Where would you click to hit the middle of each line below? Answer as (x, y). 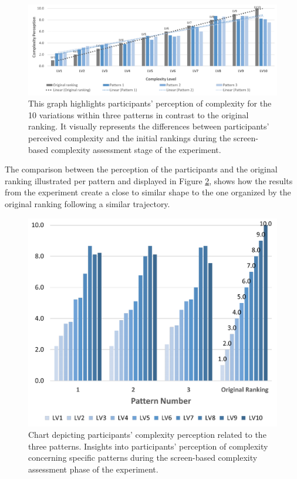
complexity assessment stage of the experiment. (136, 149)
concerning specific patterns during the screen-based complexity (143, 458)
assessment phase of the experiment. (93, 469)
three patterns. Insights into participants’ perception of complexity (148, 446)
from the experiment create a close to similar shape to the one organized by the (148, 192)
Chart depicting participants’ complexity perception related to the (147, 435)
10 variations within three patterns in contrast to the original (139, 114)
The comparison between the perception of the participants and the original (141, 169)
